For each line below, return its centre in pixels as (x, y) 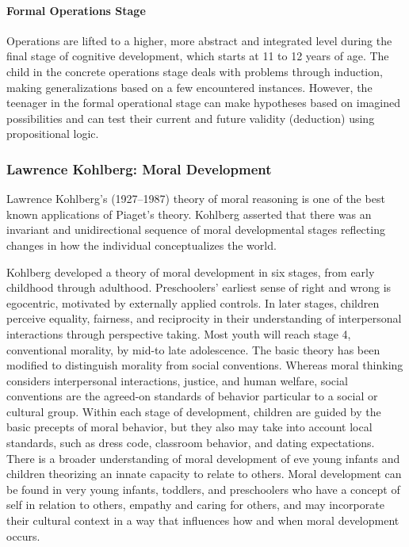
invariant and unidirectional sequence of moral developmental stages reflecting (196, 230)
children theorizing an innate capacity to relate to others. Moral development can (204, 474)
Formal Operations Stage (76, 10)
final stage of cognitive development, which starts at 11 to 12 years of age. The (198, 56)
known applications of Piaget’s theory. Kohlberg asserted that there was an (189, 214)
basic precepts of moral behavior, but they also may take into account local (189, 427)
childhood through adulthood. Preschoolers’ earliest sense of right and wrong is (199, 287)
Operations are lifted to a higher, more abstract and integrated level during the (199, 40)
